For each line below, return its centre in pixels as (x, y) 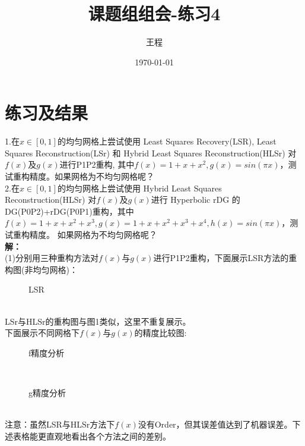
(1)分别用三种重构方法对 (52, 258)
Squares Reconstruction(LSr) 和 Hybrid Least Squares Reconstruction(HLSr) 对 (151, 153)
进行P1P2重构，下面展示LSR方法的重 (225, 258)
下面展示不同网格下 (42, 333)
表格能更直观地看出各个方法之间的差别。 (92, 436)
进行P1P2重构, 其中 (97, 164)
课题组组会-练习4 (154, 13)
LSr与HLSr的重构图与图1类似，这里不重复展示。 (98, 321)
